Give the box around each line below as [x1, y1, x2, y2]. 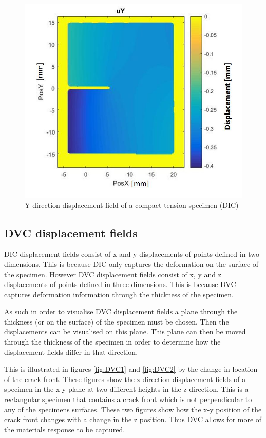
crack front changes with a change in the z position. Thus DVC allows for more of [4, 414, 262, 425]
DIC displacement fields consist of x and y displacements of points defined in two [4, 249, 259, 259]
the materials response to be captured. [4, 424, 125, 434]
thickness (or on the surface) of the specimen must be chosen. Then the [4, 316, 229, 327]
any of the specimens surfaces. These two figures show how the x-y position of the [4, 404, 262, 414]
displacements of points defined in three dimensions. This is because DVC [4, 279, 236, 290]
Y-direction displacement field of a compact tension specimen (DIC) [25, 199, 239, 210]
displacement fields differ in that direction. [4, 346, 138, 357]
